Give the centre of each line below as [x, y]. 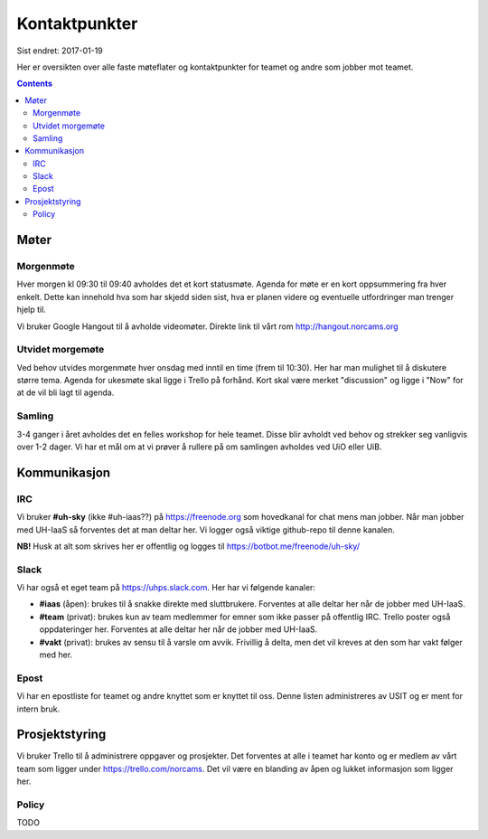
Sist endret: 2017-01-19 [60, 51]
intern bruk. [38, 709]
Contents [35, 84]
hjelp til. [32, 310]
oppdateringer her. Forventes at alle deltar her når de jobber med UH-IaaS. [178, 629]
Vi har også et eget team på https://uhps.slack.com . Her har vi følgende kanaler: [166, 588]
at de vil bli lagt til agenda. [66, 392]
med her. [56, 655]
